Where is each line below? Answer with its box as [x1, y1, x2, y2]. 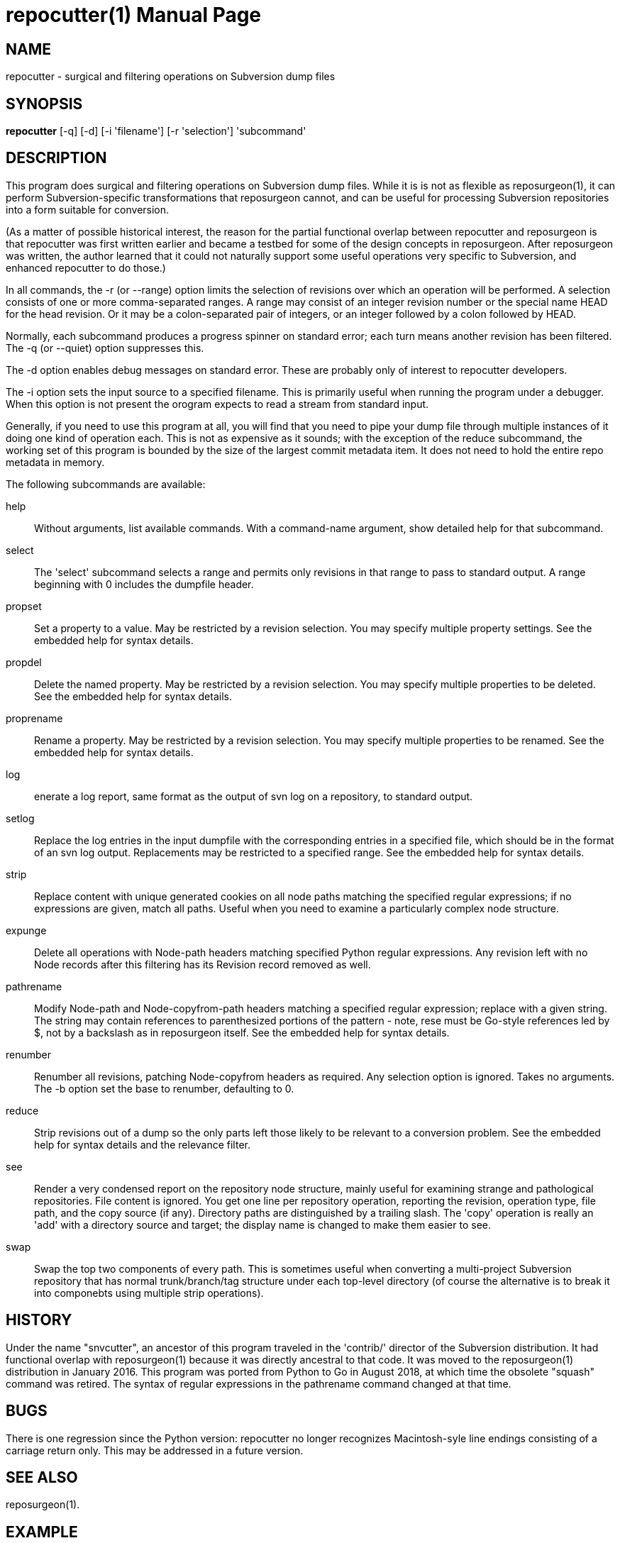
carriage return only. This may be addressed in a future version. [6, 1444, 304, 1456]
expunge [6, 924, 47, 936]
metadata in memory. [6, 455, 105, 468]
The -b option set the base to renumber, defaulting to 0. [34, 1082, 294, 1095]
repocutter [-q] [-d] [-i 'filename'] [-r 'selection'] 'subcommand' [6, 125, 306, 138]
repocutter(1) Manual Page [6, 3, 262, 27]
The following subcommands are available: [6, 477, 206, 490]
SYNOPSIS [6, 94, 83, 113]
